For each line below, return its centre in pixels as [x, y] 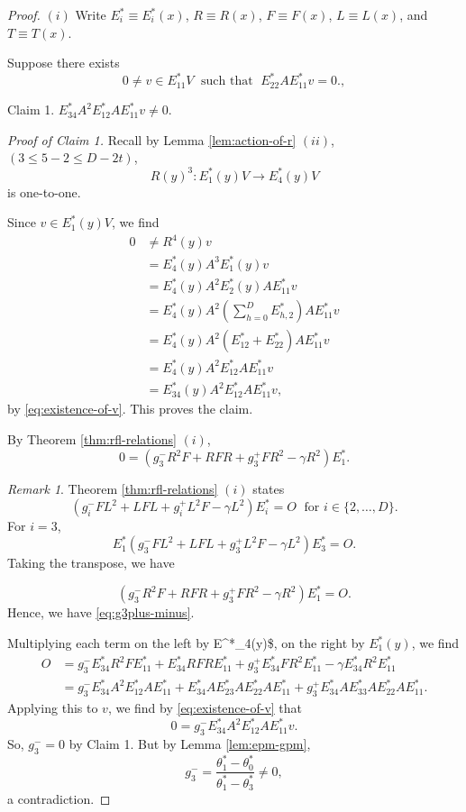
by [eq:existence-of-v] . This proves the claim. [130, 409]
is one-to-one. [44, 192]
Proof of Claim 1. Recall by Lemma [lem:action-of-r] [152, 139]
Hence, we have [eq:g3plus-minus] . [101, 612]
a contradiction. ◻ [59, 799]
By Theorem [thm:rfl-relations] [92, 439]
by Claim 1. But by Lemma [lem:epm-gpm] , [190, 744]
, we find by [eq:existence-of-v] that [205, 708]
